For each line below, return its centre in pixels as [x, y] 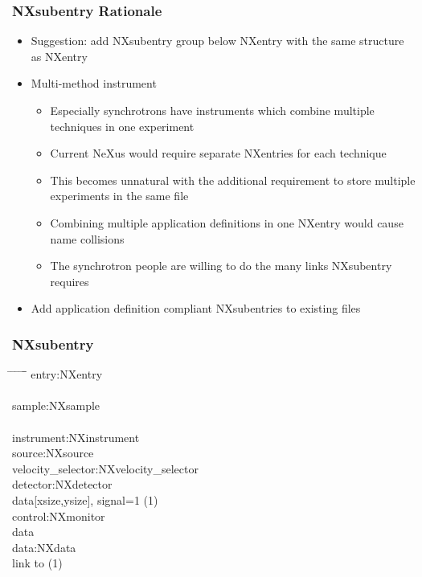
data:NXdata [44, 547]
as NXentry [59, 56]
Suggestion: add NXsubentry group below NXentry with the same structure [217, 41]
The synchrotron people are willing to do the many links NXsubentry [221, 266]
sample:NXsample [56, 405]
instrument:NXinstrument [76, 437]
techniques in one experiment [122, 126]
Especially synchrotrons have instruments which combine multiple [212, 110]
